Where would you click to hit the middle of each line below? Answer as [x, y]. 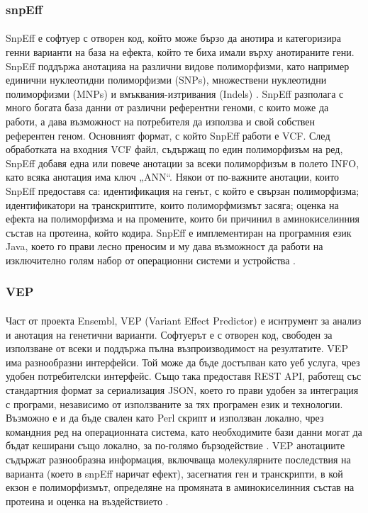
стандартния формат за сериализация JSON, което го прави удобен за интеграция [182, 389]
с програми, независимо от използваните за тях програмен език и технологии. [174, 404]
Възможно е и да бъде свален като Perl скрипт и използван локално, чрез [165, 418]
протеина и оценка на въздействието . [87, 501]
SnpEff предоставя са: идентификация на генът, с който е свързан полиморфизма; [183, 190]
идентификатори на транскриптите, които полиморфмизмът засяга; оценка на [172, 204]
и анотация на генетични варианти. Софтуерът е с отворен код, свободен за [169, 334]
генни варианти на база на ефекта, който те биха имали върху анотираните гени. [180, 52]
